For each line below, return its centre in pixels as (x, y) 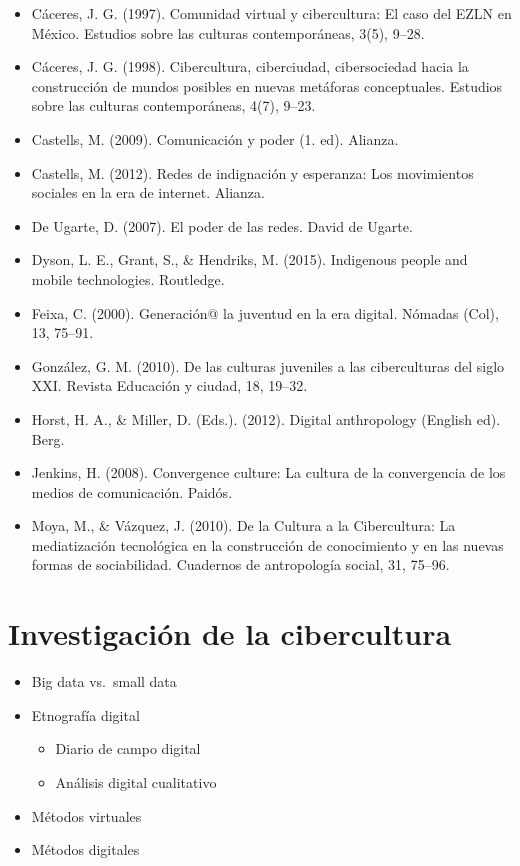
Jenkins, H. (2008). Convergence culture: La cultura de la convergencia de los (268, 472)
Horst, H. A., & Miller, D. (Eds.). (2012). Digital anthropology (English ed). (266, 418)
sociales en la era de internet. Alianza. (148, 192)
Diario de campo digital (128, 748)
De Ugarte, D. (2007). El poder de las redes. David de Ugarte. (222, 225)
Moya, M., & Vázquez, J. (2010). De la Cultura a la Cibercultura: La (243, 525)
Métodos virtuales (86, 815)
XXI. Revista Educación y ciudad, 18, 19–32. (169, 385)
